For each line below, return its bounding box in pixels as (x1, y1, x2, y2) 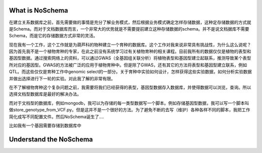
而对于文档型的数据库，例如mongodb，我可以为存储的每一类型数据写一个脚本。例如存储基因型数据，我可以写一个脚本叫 (9, 100, 249, 106)
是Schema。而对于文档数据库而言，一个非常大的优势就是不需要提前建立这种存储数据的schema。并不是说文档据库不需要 (9, 26, 249, 31)
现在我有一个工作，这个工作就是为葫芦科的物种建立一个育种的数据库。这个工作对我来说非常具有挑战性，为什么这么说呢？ (9, 42, 251, 47)
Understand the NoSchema (9, 135, 93, 143)
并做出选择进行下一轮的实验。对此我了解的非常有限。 (9, 76, 115, 81)
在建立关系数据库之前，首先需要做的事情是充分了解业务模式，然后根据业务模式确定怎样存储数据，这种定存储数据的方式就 (9, 19, 251, 25)
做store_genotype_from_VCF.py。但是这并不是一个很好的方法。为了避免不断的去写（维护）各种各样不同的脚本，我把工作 (9, 107, 250, 113)
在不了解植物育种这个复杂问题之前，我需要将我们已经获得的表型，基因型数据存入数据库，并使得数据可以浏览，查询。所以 (9, 85, 251, 91)
